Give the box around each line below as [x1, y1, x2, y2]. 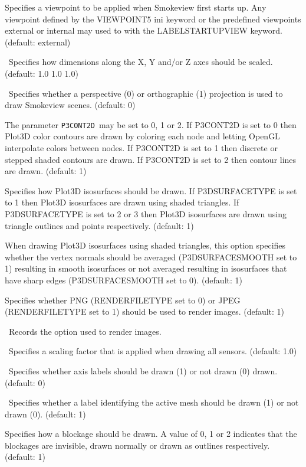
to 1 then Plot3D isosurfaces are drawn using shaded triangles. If [5, 196, 239, 208]
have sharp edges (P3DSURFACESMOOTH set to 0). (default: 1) [5, 273, 242, 286]
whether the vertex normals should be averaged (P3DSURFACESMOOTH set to [5, 250, 297, 263]
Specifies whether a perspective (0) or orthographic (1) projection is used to [8, 87, 283, 99]
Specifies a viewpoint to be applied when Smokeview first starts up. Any [5, 1, 266, 13]
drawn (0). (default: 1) [5, 407, 86, 420]
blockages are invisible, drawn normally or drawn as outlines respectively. [5, 439, 270, 451]
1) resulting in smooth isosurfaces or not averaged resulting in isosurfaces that [5, 262, 287, 275]
